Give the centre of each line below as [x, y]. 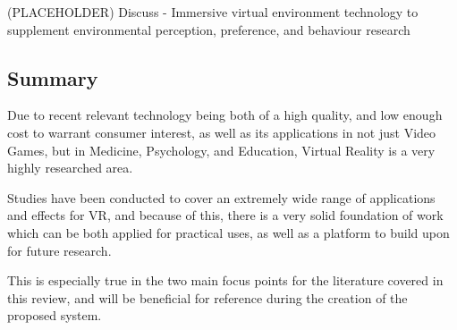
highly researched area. [70, 168]
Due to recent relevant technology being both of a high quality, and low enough [225, 115]
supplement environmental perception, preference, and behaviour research [209, 29]
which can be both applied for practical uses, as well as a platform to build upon [228, 232]
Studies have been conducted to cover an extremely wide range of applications [221, 197]
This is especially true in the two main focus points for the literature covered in [225, 280]
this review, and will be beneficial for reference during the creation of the [207, 297]
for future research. [59, 250]
